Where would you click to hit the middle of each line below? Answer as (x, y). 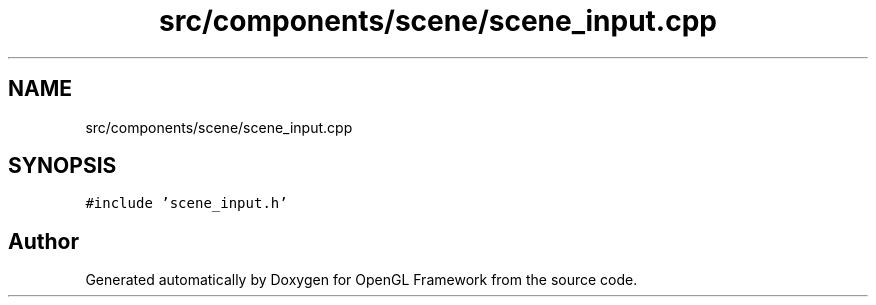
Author (43, 241)
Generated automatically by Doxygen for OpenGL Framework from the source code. (361, 280)
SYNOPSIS (62, 166)
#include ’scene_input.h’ (186, 203)
